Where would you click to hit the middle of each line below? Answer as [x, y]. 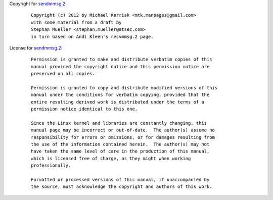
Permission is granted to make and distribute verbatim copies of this [122, 60]
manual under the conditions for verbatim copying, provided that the [120, 95]
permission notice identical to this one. [84, 109]
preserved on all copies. [63, 74]
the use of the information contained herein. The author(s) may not [120, 144]
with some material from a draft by [76, 22]
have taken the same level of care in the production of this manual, [120, 151]
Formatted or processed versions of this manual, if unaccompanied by [120, 180]
